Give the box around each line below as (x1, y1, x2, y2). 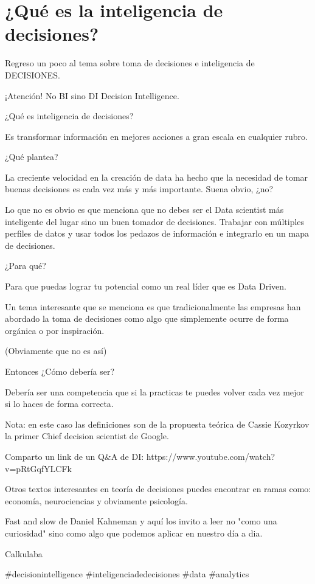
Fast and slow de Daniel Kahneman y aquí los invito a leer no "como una (5, 515, 277, 527)
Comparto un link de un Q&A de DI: (5, 450, 144, 462)
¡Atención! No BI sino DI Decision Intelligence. (5, 89, 179, 102)
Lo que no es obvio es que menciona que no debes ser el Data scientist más (5, 203, 284, 216)
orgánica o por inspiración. (5, 324, 105, 336)
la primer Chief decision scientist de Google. (5, 429, 169, 442)
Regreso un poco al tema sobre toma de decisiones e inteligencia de (5, 57, 255, 69)
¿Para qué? (5, 259, 46, 272)
